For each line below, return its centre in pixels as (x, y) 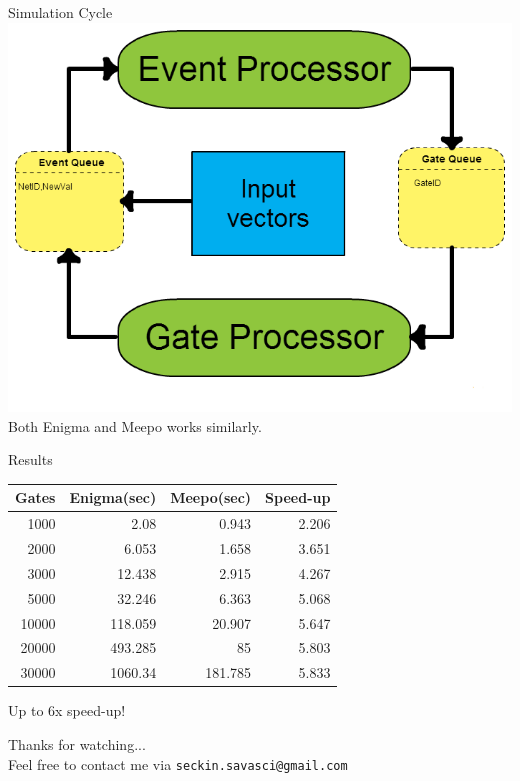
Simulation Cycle (60, 12)
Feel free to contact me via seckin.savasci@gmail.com (178, 763)
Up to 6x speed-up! (67, 710)
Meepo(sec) (211, 497)
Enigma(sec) (113, 497)
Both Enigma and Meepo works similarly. (135, 425)
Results (30, 459)
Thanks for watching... (77, 743)
